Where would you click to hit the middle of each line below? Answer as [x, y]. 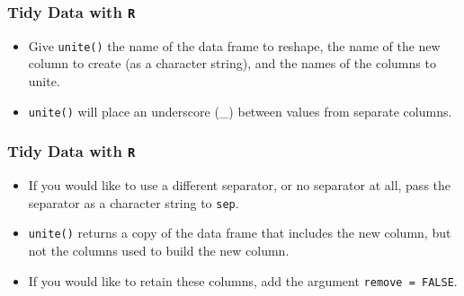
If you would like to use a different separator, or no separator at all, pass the [240, 185]
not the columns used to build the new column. [159, 250]
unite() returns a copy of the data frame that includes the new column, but [240, 233]
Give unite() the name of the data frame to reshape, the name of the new [234, 45]
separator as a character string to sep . [134, 202]
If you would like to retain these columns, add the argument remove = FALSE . [243, 280]
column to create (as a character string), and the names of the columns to [232, 63]
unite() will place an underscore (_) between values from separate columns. [240, 111]
